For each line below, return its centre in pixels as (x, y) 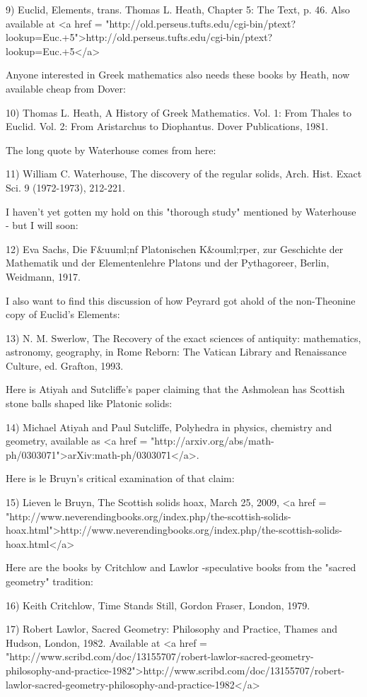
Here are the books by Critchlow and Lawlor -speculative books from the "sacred (181, 567)
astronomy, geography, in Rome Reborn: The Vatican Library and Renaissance (176, 352)
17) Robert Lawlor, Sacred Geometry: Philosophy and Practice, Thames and (172, 629)
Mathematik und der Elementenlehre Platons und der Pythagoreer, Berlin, (168, 263)
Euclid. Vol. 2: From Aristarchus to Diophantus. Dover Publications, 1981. (167, 126)
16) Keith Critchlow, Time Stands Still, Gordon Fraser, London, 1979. (158, 605)
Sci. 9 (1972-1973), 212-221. (65, 187)
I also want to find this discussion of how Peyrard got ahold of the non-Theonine (181, 300)
